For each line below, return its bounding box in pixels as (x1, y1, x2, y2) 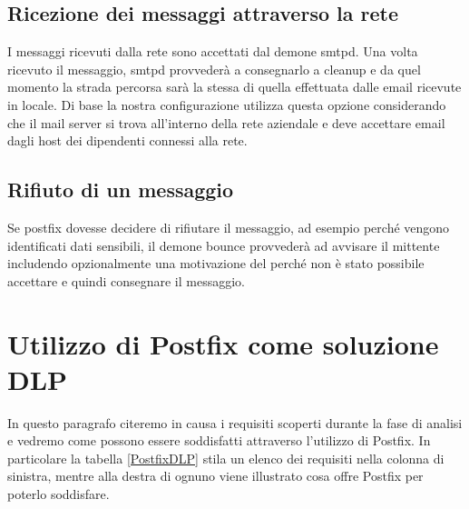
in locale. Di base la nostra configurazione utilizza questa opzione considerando (7, 95, 446, 114)
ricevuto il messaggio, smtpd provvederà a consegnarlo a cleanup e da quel (7, 59, 421, 78)
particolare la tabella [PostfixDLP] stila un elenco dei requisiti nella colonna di (7, 448, 445, 467)
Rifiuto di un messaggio (7, 175, 234, 204)
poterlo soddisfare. (7, 484, 110, 504)
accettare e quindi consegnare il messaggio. (7, 271, 245, 290)
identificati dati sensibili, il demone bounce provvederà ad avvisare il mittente (7, 235, 440, 254)
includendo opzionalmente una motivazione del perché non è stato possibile (7, 254, 425, 273)
